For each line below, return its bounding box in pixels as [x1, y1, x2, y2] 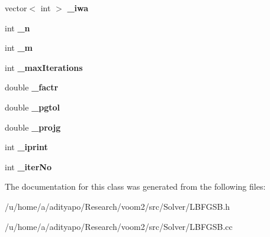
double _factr [5, 81, 59, 93]
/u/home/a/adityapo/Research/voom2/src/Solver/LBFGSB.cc [5, 220, 233, 232]
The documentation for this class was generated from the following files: [5, 180, 266, 193]
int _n [5, 21, 30, 34]
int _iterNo [5, 160, 52, 173]
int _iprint [5, 141, 48, 153]
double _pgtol [5, 100, 60, 113]
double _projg [5, 121, 61, 133]
